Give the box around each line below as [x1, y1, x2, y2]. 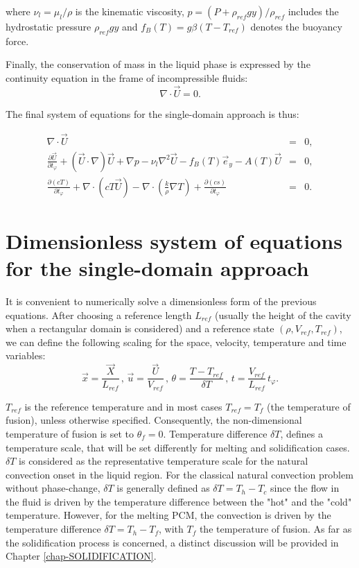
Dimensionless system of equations [6, 226, 342, 255]
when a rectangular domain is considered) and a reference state [6, 321, 274, 336]
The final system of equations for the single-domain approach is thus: [6, 106, 299, 121]
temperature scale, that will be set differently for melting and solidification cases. [6, 440, 350, 454]
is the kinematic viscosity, [75, 4, 184, 18]
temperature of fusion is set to [6, 426, 134, 440]
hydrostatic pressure [6, 19, 91, 33]
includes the [288, 4, 339, 18]
